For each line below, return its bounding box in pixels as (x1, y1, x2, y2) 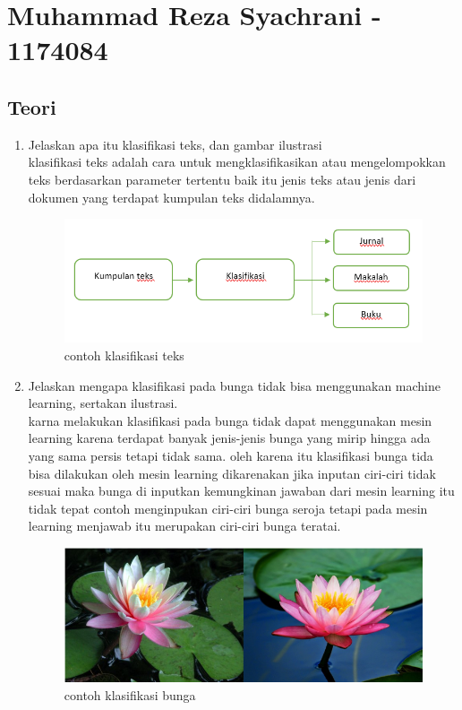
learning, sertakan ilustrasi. (28, 394, 178, 412)
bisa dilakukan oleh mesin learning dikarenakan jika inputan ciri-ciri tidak (28, 463, 436, 482)
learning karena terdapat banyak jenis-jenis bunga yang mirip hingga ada (28, 429, 431, 447)
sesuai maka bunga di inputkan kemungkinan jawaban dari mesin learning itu (28, 481, 455, 500)
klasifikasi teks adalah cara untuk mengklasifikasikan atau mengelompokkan (28, 152, 446, 171)
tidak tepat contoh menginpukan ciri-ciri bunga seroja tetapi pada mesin (28, 498, 428, 517)
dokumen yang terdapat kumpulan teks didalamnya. (28, 187, 315, 206)
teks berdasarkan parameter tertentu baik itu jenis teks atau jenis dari (28, 169, 416, 188)
